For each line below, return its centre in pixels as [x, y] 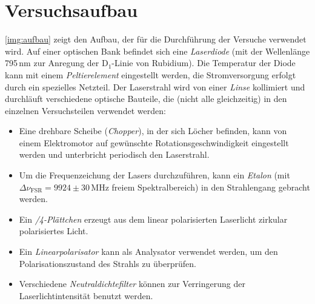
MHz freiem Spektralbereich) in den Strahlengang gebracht [201, 187]
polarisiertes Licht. [54, 231]
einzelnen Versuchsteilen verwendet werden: [85, 110]
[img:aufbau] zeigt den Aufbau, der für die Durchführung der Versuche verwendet [156, 39]
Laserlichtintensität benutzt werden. [86, 295]
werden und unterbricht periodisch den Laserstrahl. [114, 154]
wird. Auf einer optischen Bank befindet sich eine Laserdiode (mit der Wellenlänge [157, 51]
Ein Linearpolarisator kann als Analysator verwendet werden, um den [148, 252]
